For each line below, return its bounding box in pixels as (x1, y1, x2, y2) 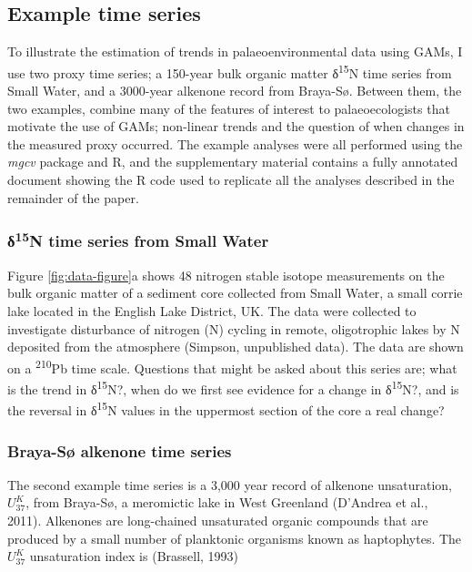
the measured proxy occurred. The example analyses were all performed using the (7, 134, 463, 153)
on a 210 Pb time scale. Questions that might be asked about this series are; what (7, 355, 457, 377)
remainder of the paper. (7, 188, 139, 207)
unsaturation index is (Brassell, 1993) (29, 546, 239, 566)
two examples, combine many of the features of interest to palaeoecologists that (7, 98, 450, 117)
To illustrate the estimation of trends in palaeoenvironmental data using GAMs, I (7, 42, 463, 61)
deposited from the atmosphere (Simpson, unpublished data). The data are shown (7, 337, 464, 356)
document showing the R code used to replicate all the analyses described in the (7, 170, 455, 189)
